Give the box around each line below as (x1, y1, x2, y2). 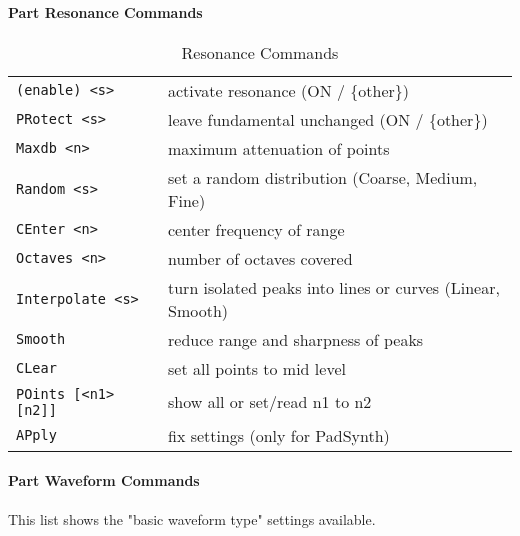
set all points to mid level (168, 356, 346, 380)
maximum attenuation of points (168, 136, 390, 160)
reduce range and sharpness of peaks (168, 327, 424, 351)
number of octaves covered (168, 246, 353, 270)
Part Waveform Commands (8, 470, 200, 491)
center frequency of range (168, 217, 345, 241)
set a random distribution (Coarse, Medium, (168, 165, 478, 189)
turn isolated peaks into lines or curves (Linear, (168, 275, 500, 299)
